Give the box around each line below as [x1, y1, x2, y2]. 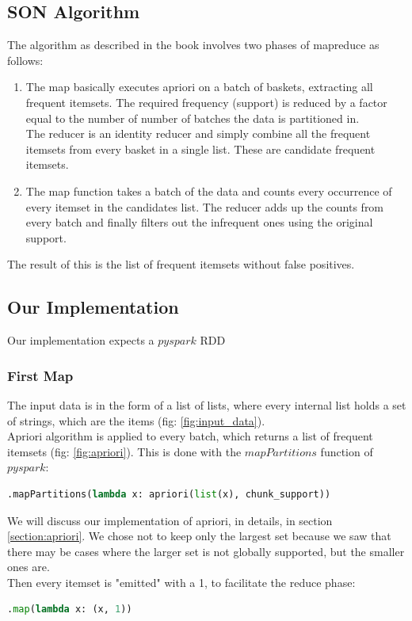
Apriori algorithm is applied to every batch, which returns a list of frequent [7, 428, 373, 444]
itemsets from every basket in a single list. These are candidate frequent [25, 140, 376, 157]
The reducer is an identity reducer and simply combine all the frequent [25, 125, 371, 142]
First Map [7, 365, 74, 385]
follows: [7, 51, 44, 68]
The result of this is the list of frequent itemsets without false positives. [7, 256, 355, 272]
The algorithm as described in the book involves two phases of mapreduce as [7, 36, 380, 53]
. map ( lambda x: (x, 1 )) [7, 604, 132, 615]
